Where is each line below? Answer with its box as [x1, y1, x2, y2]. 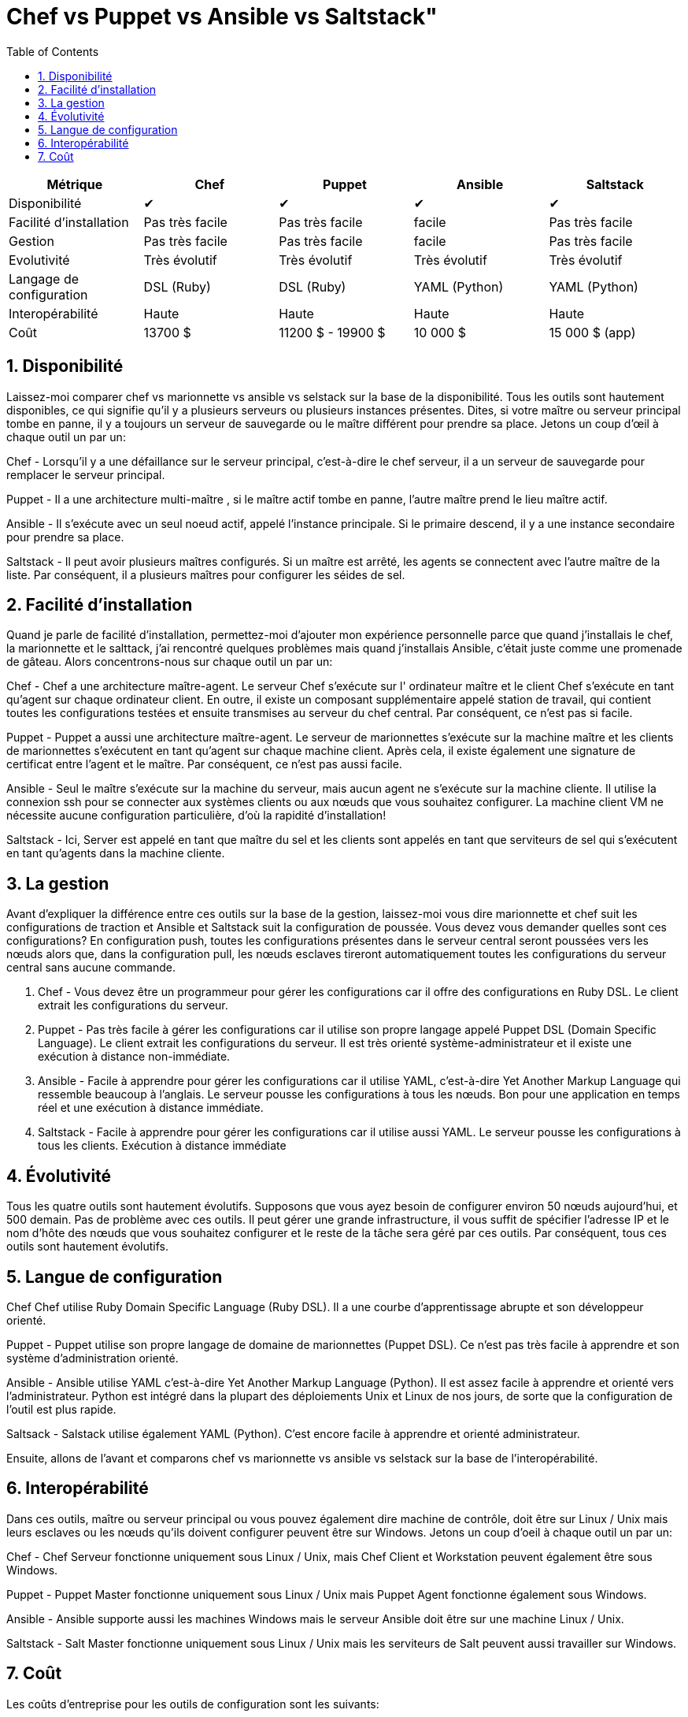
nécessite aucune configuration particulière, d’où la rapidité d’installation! [6, 808, 387, 823]
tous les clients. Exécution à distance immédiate [38, 1139, 287, 1153]
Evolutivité [9, 251, 70, 268]
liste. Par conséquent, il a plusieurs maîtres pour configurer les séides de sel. [6, 567, 405, 582]
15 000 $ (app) [549, 324, 636, 340]
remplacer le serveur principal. [6, 467, 165, 481]
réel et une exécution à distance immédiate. [38, 1101, 264, 1115]
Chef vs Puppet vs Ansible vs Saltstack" [6, 3, 438, 30]
